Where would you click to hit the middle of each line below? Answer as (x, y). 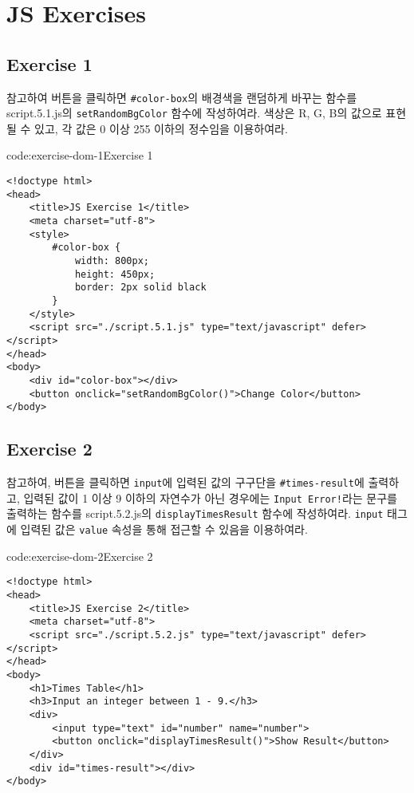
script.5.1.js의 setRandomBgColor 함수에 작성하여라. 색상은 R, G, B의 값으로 (194, 113)
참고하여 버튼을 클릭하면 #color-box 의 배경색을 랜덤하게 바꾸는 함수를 (182, 97)
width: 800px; (112, 261)
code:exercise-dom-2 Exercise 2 (80, 556)
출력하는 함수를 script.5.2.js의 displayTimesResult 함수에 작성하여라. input (195, 513)
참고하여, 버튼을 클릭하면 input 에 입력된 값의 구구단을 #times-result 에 (185, 482)
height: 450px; (115, 274)
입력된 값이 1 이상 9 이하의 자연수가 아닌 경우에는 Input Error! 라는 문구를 (210, 497)
